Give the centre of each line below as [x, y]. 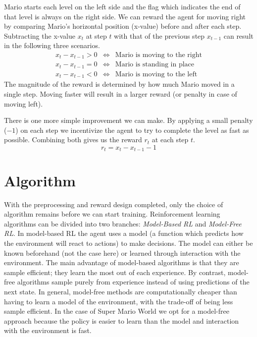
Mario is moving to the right [158, 55]
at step [96, 35]
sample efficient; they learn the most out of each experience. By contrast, [115, 272]
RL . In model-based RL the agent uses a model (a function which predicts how [124, 233]
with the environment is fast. [48, 330]
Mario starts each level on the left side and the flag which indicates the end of [122, 6]
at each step [170, 140]
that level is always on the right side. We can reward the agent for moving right [125, 16]
